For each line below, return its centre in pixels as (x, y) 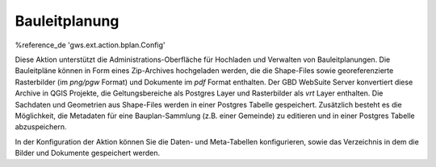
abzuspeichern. (41, 127)
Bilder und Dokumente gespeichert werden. (88, 153)
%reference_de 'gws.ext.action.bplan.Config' (90, 45)
